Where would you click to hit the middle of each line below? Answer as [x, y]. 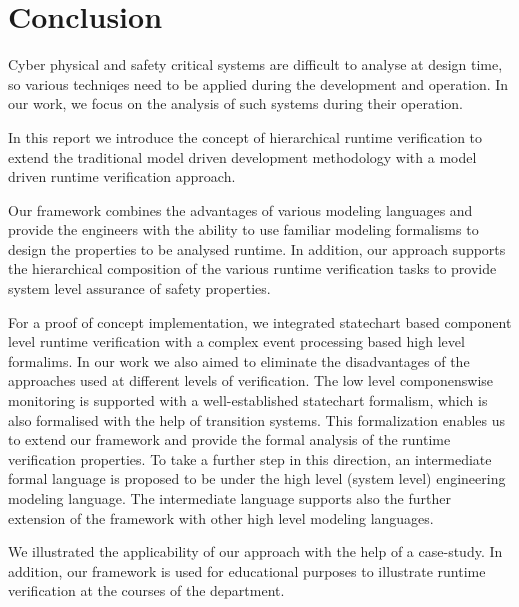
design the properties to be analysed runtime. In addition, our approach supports [257, 248]
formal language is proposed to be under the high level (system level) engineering [257, 478]
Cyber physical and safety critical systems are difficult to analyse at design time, [255, 64]
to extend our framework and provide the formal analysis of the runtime [229, 439]
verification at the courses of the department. [146, 590]
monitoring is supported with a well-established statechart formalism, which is [248, 400]
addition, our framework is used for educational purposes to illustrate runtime [247, 570]
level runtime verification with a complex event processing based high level [236, 341]
